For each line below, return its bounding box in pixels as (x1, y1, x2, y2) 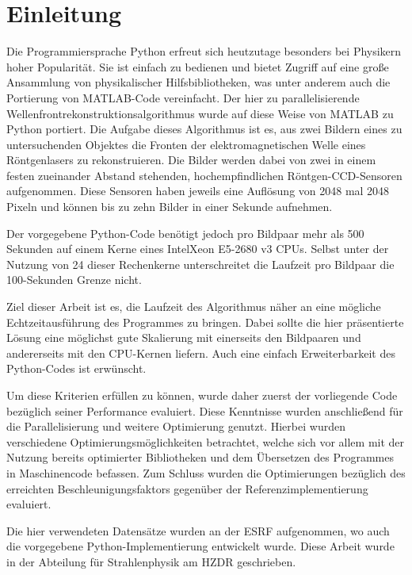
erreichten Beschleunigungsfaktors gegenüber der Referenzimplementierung (6, 480, 368, 496)
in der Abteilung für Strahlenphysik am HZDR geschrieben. (6, 553, 296, 569)
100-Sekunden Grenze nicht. (6, 271, 142, 288)
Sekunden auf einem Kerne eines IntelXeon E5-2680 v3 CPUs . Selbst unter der (6, 240, 389, 257)
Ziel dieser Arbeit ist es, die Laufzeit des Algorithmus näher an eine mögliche (6, 298, 381, 315)
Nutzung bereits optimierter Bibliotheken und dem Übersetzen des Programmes (6, 449, 394, 466)
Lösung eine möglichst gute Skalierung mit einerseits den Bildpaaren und (6, 329, 361, 346)
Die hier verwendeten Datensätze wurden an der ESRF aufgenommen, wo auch (6, 522, 390, 539)
